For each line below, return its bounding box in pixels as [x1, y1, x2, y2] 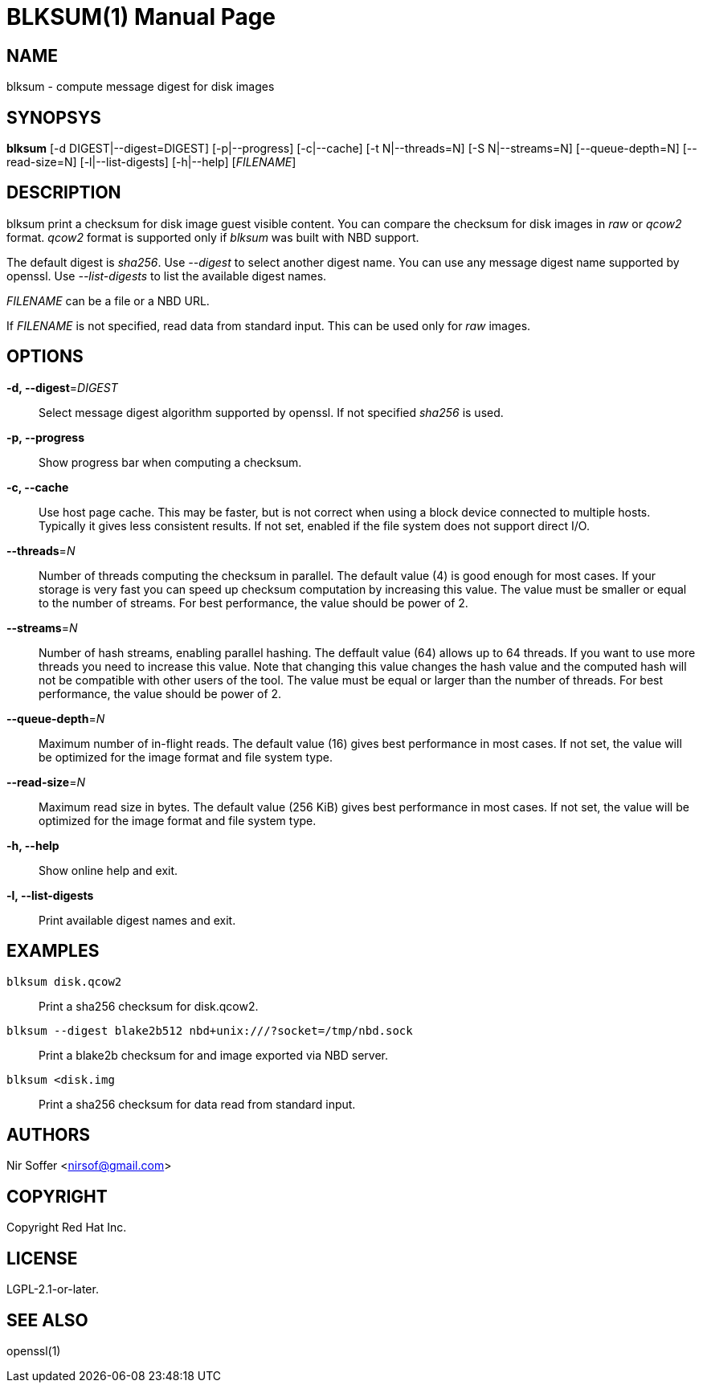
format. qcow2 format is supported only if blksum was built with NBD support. [6, 230, 419, 244]
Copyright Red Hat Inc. [6, 1220, 127, 1235]
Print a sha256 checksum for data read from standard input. [39, 1097, 356, 1111]
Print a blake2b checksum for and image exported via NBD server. [39, 1048, 389, 1062]
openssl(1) [6, 1343, 61, 1358]
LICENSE [6, 1248, 78, 1268]
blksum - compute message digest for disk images [6, 80, 275, 94]
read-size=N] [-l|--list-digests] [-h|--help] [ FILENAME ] [6, 155, 296, 170]
